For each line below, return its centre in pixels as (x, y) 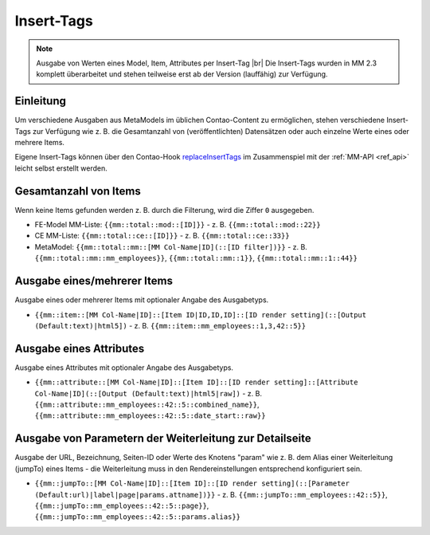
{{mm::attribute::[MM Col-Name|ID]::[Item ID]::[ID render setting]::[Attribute (196, 382)
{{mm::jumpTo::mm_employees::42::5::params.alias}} (138, 517)
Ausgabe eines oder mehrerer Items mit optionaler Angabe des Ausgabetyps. (142, 300)
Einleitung (41, 101)
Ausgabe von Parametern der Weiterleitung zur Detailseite (163, 439)
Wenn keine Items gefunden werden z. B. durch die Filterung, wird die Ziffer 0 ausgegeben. (164, 210)
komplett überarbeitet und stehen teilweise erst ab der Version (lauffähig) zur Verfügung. (182, 74)
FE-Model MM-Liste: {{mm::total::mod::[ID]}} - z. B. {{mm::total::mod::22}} (178, 225)
